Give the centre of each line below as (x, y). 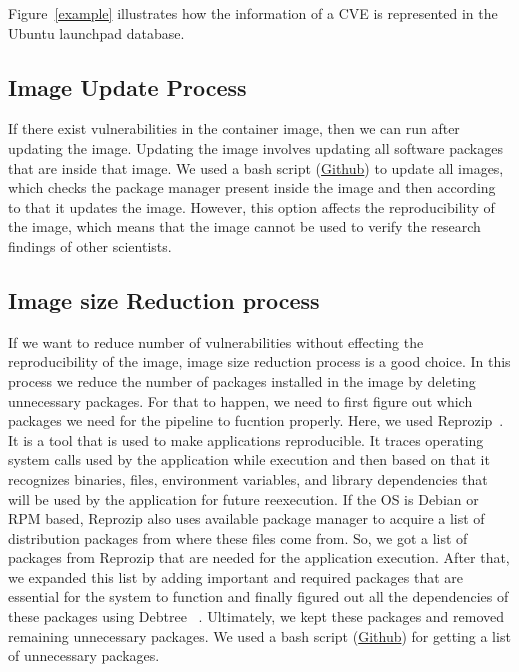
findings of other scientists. (90, 245)
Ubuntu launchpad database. (96, 32)
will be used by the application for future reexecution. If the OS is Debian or (243, 498)
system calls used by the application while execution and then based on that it (249, 459)
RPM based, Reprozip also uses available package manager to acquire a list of (246, 518)
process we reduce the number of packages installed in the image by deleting (242, 380)
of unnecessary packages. (84, 655)
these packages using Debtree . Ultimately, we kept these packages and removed (256, 616)
